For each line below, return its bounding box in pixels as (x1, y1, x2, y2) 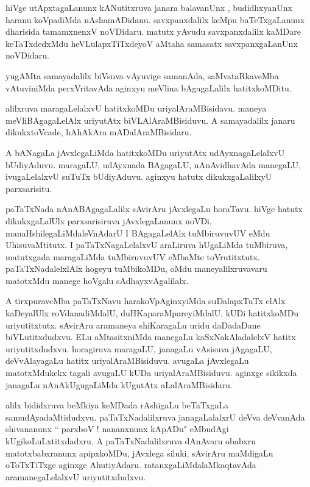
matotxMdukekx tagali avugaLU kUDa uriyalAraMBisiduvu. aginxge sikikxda (5, 366, 297, 379)
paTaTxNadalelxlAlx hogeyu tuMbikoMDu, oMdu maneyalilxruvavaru (5, 262, 267, 275)
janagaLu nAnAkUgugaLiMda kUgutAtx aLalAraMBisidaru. (5, 378, 233, 391)
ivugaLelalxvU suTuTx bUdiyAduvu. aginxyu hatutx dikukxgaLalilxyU (5, 170, 272, 183)
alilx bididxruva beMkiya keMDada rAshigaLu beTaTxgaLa (5, 399, 228, 411)
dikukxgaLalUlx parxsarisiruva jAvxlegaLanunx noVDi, (5, 214, 212, 227)
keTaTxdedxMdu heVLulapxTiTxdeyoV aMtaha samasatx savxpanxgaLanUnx (5, 37, 298, 49)
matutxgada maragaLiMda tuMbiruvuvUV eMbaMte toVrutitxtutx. (5, 250, 260, 263)
